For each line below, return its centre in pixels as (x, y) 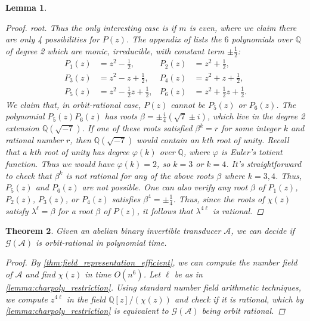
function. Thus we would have (60, 163)
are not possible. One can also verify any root (165, 187)
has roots (121, 116)
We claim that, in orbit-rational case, (73, 104)
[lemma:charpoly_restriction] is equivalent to (87, 311)
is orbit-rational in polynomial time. (101, 242)
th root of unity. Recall (248, 140)
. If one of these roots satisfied (137, 128)
